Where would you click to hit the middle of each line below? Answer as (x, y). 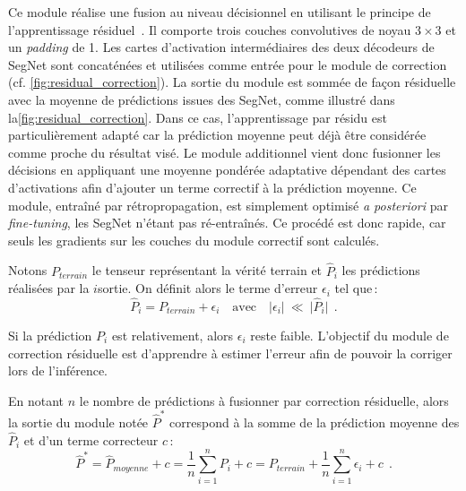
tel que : (356, 288)
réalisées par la (49, 288)
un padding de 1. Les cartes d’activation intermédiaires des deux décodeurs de (221, 47)
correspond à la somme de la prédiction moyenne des (315, 422)
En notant (36, 400)
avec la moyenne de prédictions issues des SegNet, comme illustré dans (202, 99)
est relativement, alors (173, 335)
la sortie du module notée (78, 422)
